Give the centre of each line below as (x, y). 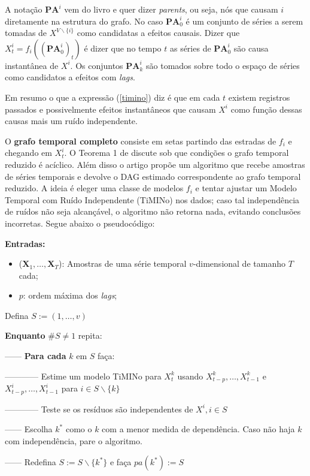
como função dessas (266, 109)
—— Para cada (36, 356)
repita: (90, 335)
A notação (24, 9)
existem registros (259, 97)
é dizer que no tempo (123, 48)
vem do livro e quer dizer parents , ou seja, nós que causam (171, 9)
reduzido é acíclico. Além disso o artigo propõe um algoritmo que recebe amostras (155, 164)
